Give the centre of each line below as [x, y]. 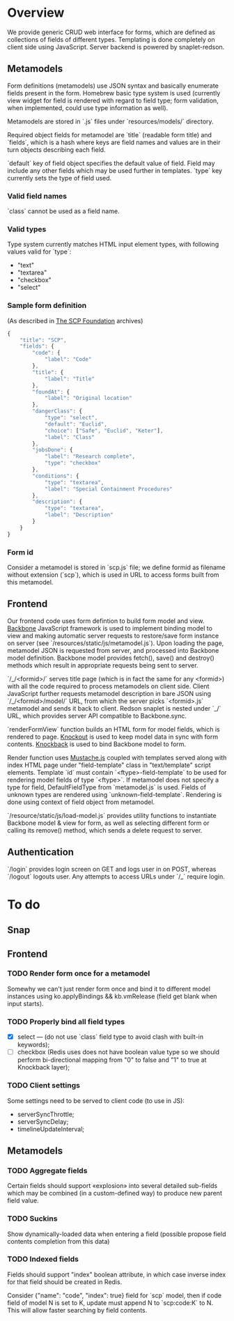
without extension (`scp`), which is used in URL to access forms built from [113, 574]
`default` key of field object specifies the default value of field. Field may [111, 163]
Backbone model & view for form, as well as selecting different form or [108, 823]
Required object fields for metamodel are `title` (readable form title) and [110, 134]
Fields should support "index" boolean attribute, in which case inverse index [117, 1274]
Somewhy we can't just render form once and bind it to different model [109, 989]
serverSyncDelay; [43, 1121]
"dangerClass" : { [57, 411]
